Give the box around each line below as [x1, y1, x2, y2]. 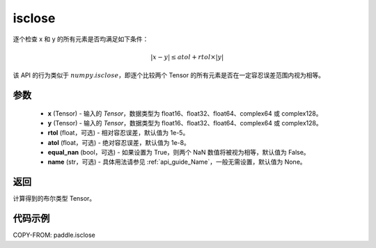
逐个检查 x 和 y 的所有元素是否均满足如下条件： [13, 35, 149, 43]
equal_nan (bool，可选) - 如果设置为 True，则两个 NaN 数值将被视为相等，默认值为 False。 [47, 148, 310, 157]
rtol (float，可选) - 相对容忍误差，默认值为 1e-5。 [47, 129, 189, 137]
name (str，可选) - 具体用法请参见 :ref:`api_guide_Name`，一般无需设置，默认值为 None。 [47, 157, 306, 166]
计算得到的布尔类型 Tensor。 [13, 194, 96, 203]
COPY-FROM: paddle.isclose [13, 231, 95, 240]
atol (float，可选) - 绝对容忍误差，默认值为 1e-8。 [47, 138, 191, 146]
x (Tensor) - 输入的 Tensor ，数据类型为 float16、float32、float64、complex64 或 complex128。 [47, 109, 322, 118]
